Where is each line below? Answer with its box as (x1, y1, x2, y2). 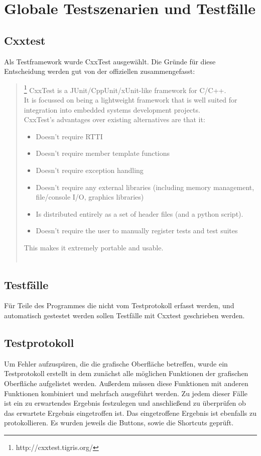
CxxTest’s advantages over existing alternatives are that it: (24, 114, 205, 125)
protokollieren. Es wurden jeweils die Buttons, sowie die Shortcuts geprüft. (4, 417, 234, 428)
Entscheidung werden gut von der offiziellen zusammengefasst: (4, 66, 195, 76)
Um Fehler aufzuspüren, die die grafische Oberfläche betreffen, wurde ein (4, 358, 228, 369)
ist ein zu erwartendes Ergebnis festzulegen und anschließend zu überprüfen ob (4, 398, 246, 408)
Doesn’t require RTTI (36, 131, 103, 141)
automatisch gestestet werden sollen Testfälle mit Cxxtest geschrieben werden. (4, 310, 245, 320)
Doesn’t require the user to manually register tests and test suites (36, 225, 238, 236)
